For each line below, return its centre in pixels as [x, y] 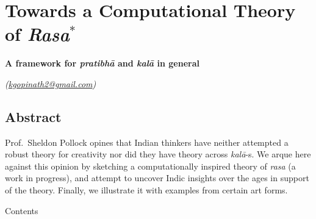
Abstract [33, 116]
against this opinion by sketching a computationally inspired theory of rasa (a [150, 166]
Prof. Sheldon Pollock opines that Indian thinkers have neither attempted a [147, 142]
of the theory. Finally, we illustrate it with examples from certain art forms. [146, 190]
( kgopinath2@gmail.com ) [51, 83]
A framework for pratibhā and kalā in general [102, 63]
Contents [22, 210]
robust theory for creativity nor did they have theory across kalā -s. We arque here [158, 154]
